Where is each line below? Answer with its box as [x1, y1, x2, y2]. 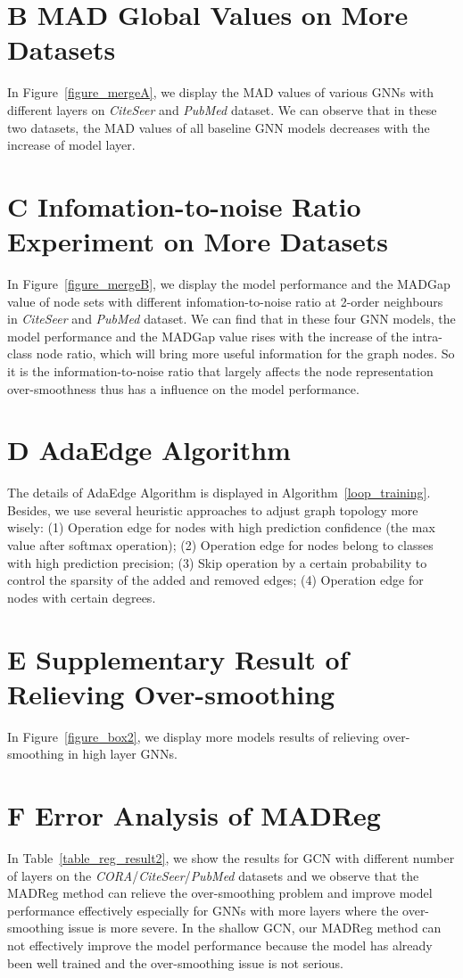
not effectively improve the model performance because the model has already [7, 936, 433, 955]
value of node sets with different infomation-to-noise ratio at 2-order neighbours [7, 292, 443, 310]
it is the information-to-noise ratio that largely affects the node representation [7, 361, 434, 380]
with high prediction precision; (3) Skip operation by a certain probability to [7, 553, 427, 571]
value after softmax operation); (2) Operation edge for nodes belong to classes [7, 536, 434, 555]
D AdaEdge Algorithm [7, 431, 291, 468]
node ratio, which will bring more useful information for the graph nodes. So [36, 344, 455, 363]
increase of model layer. [7, 136, 136, 154]
